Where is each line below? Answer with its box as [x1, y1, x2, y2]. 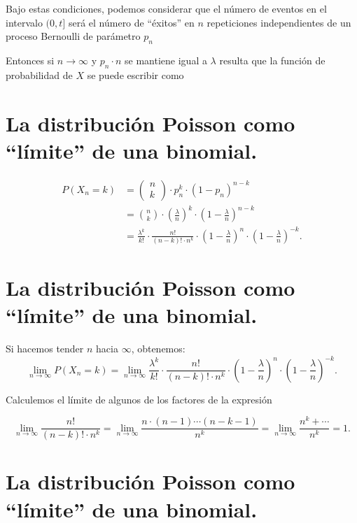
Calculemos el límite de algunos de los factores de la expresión [6, 392, 272, 406]
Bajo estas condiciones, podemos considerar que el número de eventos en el [6, 1, 327, 15]
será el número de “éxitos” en [68, 15, 195, 29]
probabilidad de [6, 67, 73, 82]
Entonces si [6, 52, 55, 67]
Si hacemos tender [6, 341, 84, 356]
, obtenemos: [131, 341, 185, 356]
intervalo [6, 15, 43, 29]
